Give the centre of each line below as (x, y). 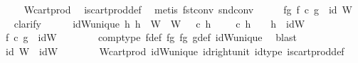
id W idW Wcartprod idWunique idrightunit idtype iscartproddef (175, 51)
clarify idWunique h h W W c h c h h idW (159, 23)
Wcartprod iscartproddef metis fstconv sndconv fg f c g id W (188, 9)
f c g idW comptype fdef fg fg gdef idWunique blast (151, 37)
